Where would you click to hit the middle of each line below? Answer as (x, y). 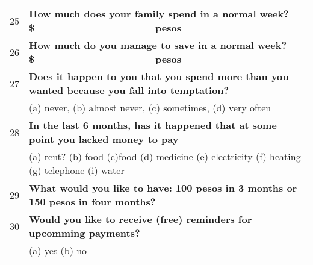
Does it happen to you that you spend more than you (159, 76)
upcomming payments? (85, 233)
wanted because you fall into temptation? (129, 90)
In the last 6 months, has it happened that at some (153, 125)
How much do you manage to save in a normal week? (158, 45)
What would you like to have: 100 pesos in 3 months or (163, 188)
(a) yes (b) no (58, 250)
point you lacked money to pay (104, 139)
